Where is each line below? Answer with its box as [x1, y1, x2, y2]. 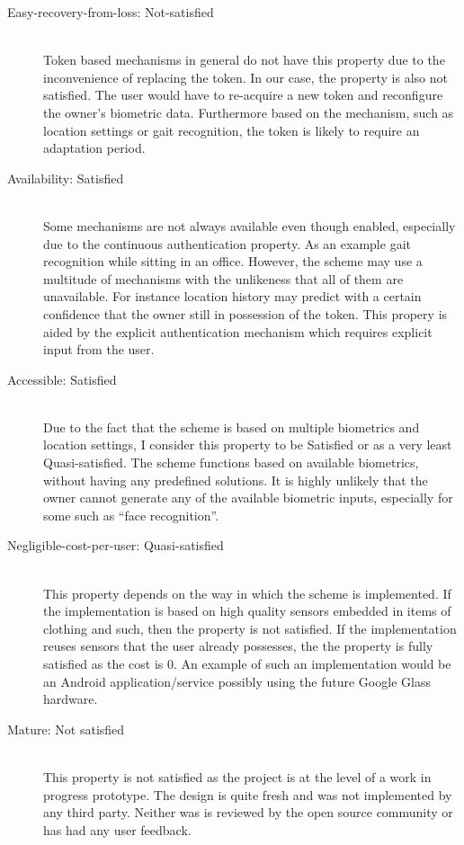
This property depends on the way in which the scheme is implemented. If [43, 583, 451, 602]
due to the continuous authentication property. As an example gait [43, 234, 411, 253]
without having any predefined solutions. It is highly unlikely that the [43, 470, 428, 489]
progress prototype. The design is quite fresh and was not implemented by [43, 785, 452, 804]
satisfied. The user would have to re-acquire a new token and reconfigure [43, 85, 443, 104]
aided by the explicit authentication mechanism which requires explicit [43, 322, 433, 341]
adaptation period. [43, 138, 146, 157]
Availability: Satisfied [7, 168, 124, 187]
